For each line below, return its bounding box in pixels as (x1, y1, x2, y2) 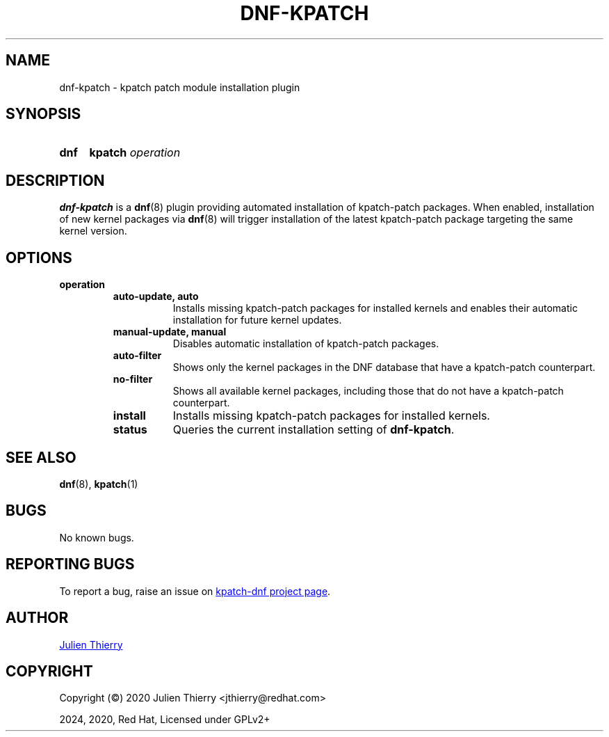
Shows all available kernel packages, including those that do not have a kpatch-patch (172, 385, 564, 397)
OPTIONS (6, 248, 72, 267)
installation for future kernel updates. (172, 314, 342, 326)
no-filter (113, 373, 153, 386)
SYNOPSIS (6, 105, 81, 123)
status (113, 422, 147, 437)
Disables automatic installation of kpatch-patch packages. (172, 338, 439, 350)
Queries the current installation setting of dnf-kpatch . (172, 422, 455, 437)
